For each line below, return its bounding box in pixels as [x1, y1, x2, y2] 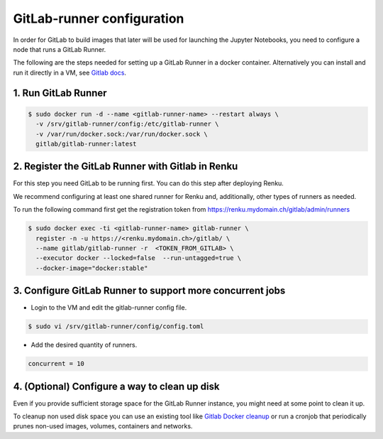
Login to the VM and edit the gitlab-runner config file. [30, 303, 187, 312]
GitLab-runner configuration [13, 11, 184, 26]
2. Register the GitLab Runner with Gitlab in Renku [13, 161, 238, 173]
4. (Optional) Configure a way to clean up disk [13, 380, 220, 392]
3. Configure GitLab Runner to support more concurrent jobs [13, 285, 286, 297]
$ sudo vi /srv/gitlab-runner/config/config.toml [28, 323, 204, 330]
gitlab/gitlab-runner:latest [35, 139, 138, 148]
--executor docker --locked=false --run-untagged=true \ [35, 254, 242, 262]
